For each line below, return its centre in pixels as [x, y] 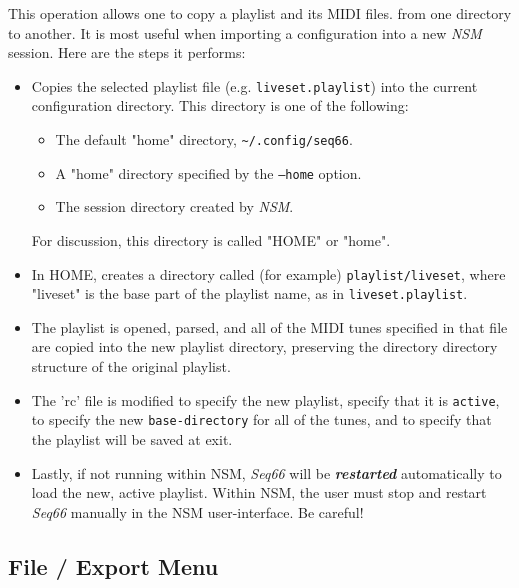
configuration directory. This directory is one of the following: [220, 105]
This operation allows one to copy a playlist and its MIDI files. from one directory [260, 13]
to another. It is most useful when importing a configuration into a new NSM [245, 32]
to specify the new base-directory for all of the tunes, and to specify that [261, 419]
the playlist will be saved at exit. [132, 438]
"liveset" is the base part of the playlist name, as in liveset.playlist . [249, 293]
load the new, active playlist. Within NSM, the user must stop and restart [259, 492]
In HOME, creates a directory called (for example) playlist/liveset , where [268, 273]
